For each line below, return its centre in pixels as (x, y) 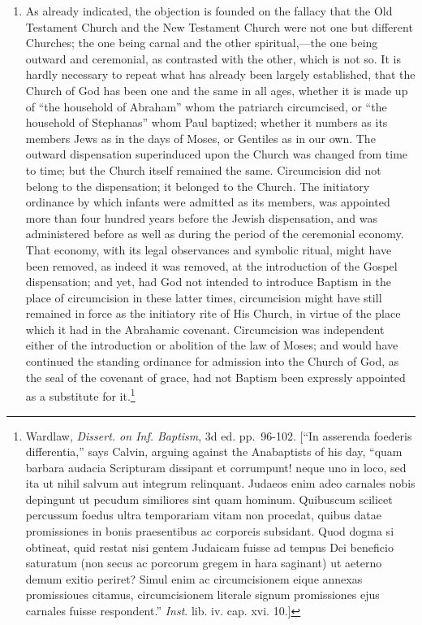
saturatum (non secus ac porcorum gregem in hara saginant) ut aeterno (204, 563)
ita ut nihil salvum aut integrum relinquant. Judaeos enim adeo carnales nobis (220, 483)
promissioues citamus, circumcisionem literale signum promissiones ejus (202, 595)
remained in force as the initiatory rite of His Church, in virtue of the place (213, 313)
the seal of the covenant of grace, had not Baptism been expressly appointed (215, 377)
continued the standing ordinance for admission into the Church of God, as (212, 361)
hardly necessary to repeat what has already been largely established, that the (220, 74)
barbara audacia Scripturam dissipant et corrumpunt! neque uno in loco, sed (216, 467)
